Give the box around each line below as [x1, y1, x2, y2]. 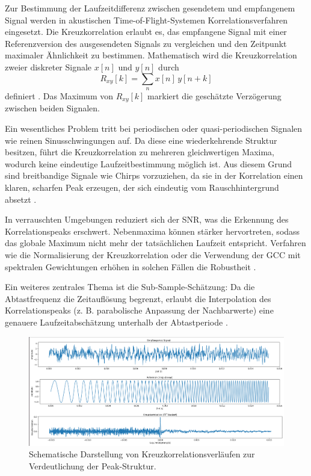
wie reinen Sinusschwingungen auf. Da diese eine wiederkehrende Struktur [5, 134, 277, 146]
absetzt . [5, 193, 37, 205]
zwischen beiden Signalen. [5, 102, 100, 114]
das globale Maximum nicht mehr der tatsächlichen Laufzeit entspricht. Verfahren [5, 236, 306, 249]
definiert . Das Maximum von [5, 89, 113, 102]
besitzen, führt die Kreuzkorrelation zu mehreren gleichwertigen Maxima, [5, 146, 274, 158]
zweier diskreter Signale [5, 60, 92, 73]
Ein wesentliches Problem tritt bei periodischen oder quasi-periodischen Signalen [5, 122, 303, 134]
